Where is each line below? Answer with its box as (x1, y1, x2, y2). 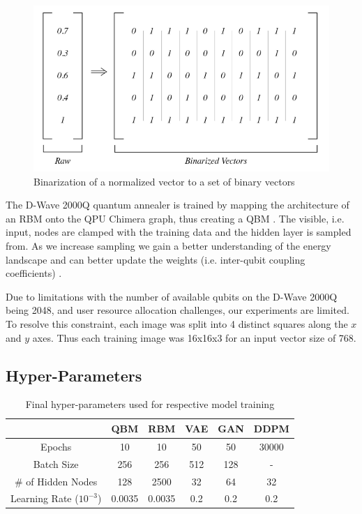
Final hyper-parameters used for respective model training (25, 397, 275, 411)
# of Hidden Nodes (15, 474, 98, 488)
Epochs (40, 439, 72, 453)
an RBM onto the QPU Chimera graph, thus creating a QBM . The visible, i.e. (6, 211, 345, 225)
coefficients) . (6, 266, 62, 280)
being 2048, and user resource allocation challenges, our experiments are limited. (6, 303, 349, 317)
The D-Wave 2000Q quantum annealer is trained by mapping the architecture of (6, 197, 349, 212)
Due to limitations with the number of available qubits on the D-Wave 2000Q (6, 289, 338, 303)
